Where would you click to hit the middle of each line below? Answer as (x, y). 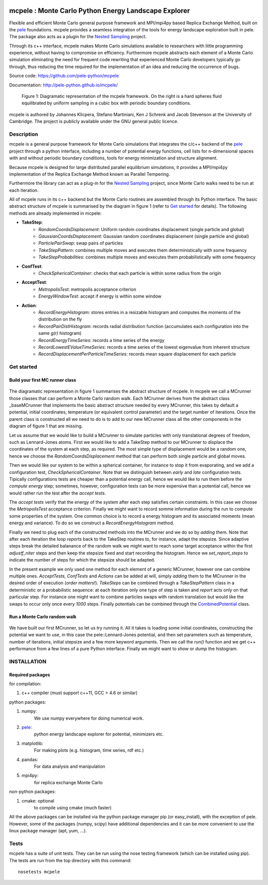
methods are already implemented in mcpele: (55, 213)
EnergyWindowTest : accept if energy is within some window (100, 296)
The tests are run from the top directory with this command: (70, 860)
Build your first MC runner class (43, 380)
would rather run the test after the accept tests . (58, 493)
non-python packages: (33, 792)
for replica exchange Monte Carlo (68, 782)
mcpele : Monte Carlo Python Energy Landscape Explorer (100, 11)
